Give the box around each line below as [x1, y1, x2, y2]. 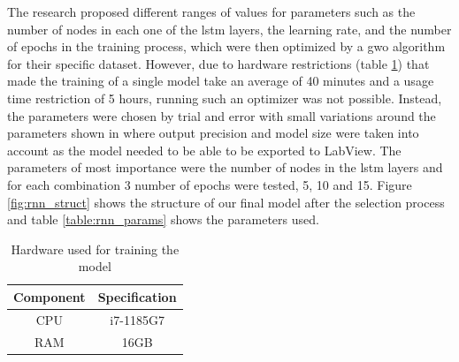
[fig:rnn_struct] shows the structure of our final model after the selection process [7, 192, 445, 211]
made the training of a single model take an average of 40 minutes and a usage [7, 72, 434, 90]
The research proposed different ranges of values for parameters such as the [7, 3, 416, 20]
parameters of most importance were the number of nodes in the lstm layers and [7, 158, 443, 177]
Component [13, 287, 86, 305]
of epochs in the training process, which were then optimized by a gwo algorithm [7, 37, 446, 56]
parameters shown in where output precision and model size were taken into [7, 124, 419, 142]
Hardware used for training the [11, 239, 180, 258]
